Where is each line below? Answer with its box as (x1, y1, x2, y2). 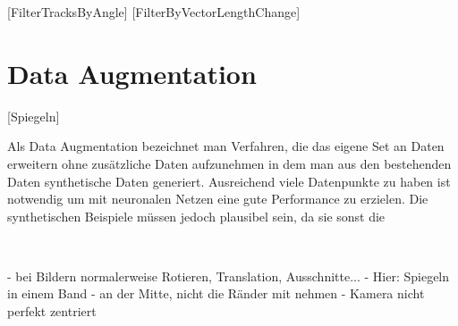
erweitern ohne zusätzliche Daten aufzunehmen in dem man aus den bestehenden (7, 154, 452, 172)
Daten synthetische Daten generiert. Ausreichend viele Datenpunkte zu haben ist (7, 171, 451, 190)
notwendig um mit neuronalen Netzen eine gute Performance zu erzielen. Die (7, 189, 428, 208)
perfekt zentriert (7, 302, 97, 321)
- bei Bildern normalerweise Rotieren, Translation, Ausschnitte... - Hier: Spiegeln (7, 266, 450, 285)
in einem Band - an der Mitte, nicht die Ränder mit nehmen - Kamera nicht (7, 284, 425, 303)
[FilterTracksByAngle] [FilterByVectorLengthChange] (7, 3, 301, 21)
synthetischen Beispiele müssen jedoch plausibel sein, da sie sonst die (7, 206, 386, 225)
